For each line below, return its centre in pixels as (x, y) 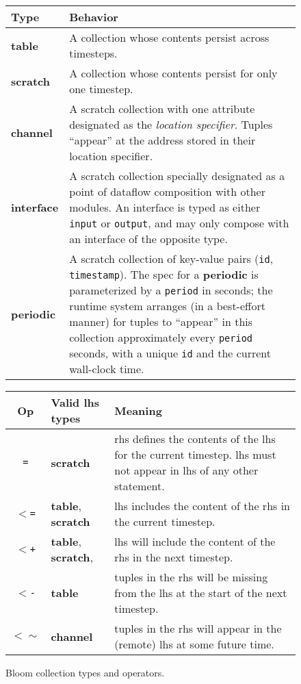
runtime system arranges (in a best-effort (167, 306)
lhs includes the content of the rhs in (202, 506)
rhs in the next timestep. (174, 557)
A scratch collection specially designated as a (177, 176)
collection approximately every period (161, 337)
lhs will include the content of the (195, 541)
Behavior (94, 17)
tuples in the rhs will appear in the (198, 628)
